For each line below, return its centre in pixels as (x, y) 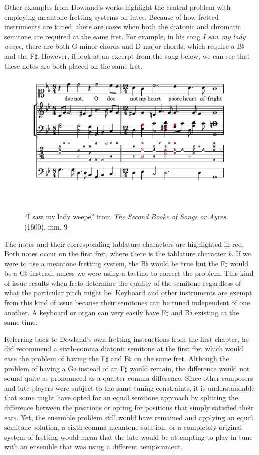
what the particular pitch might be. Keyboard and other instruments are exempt (128, 292)
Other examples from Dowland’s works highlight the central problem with (117, 7)
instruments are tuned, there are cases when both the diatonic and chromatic (122, 26)
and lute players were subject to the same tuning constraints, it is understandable (129, 388)
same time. (21, 322)
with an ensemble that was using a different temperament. (93, 447)
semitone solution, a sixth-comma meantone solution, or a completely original (123, 427)
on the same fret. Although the (182, 359)
